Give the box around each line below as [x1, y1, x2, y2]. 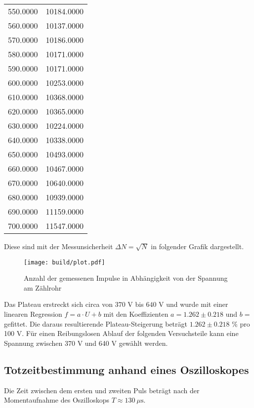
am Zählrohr [24, 282, 62, 293]
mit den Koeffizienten [103, 309, 169, 319]
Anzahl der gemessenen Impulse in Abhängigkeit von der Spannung [24, 273, 228, 283]
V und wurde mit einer [159, 299, 228, 309]
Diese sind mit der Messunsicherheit [4, 241, 113, 251]
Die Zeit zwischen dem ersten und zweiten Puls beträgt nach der [4, 385, 200, 395]
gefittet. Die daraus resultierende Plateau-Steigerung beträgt [4, 318, 187, 329]
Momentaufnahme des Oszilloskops [4, 395, 110, 405]
